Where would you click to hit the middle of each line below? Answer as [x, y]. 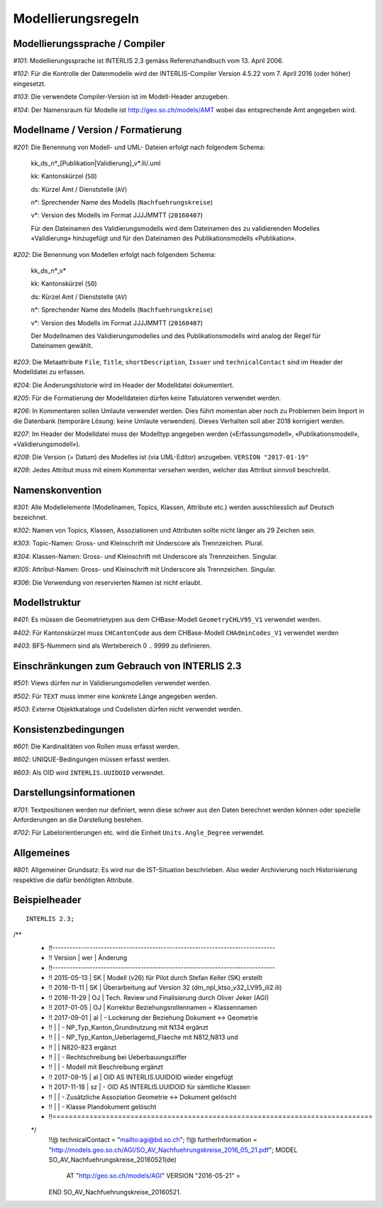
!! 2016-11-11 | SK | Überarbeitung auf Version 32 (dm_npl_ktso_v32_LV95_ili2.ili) [165, 988]
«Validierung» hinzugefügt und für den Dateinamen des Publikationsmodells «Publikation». [163, 239]
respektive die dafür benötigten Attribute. [73, 880]
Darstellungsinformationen [74, 793]
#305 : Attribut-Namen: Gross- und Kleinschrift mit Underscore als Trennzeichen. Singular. [145, 570]
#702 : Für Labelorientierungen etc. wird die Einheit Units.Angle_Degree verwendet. [139, 833]
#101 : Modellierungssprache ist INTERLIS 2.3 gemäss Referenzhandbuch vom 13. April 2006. [148, 61]
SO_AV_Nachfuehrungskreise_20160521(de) [112, 1159]
